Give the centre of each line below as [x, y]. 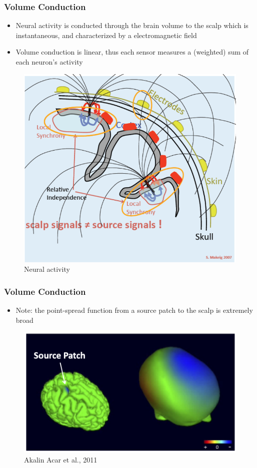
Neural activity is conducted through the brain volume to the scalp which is [132, 25]
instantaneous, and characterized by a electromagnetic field [106, 35]
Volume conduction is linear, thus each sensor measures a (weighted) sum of [132, 52]
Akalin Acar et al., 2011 [61, 459]
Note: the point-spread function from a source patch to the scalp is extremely [134, 310]
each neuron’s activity [49, 62]
